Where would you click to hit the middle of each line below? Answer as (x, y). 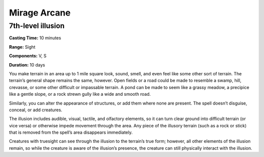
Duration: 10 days (27, 65)
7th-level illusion (37, 26)
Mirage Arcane (40, 13)
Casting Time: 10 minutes (35, 38)
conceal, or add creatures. (36, 110)
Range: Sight (22, 47)
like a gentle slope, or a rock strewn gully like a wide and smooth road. (80, 94)
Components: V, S (28, 56)
